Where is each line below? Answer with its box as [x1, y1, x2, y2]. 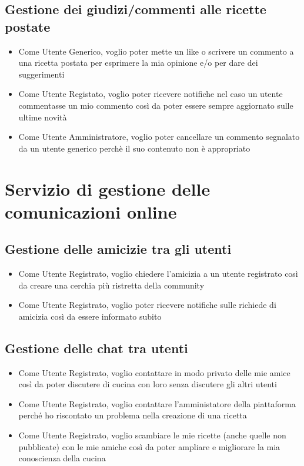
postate [5, 17, 51, 35]
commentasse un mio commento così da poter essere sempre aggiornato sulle [18, 99, 293, 111]
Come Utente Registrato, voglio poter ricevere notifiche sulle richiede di [18, 299, 276, 311]
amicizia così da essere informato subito [18, 310, 162, 322]
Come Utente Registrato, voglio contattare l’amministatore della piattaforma [18, 397, 296, 410]
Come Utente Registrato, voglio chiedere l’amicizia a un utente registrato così [18, 267, 298, 280]
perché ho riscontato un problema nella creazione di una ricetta [18, 409, 247, 421]
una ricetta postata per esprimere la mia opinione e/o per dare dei [18, 56, 258, 69]
